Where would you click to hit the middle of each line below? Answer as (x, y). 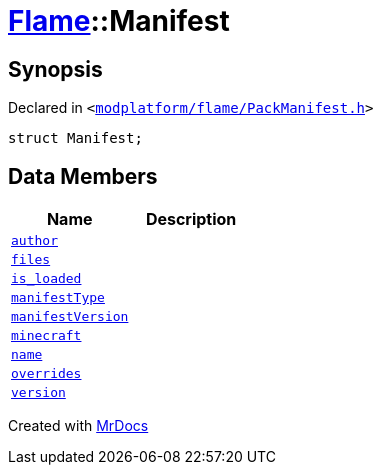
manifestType (58, 298)
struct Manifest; (75, 138)
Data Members (83, 176)
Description (191, 219)
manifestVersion (70, 317)
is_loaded (46, 279)
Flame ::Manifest (119, 21)
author (34, 241)
